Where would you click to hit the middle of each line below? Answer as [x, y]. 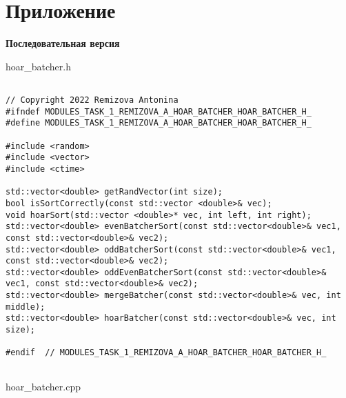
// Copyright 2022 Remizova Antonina [92, 100]
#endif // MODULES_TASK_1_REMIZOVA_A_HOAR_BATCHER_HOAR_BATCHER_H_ [166, 353]
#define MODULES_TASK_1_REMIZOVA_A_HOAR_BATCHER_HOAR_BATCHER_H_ [159, 123]
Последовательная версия [63, 43]
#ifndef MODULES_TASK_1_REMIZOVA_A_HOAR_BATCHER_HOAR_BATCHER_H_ [159, 111]
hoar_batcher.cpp [43, 386]
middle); [26, 307]
